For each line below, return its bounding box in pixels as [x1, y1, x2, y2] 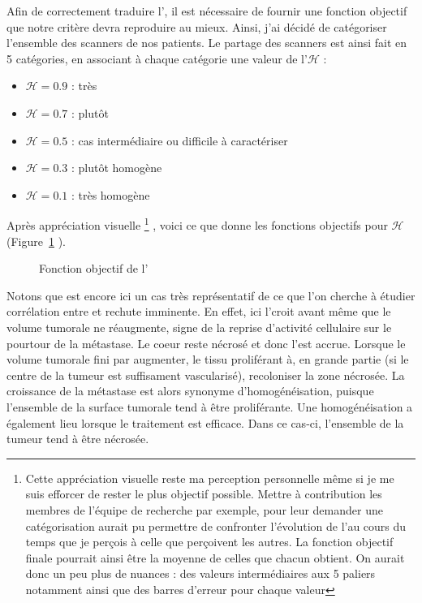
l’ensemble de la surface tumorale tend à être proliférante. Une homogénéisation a [6, 398, 413, 415]
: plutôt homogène [71, 159, 162, 176]
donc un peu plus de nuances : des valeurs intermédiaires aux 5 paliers [25, 565, 376, 582]
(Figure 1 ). [6, 232, 66, 249]
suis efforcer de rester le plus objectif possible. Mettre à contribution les [25, 485, 382, 502]
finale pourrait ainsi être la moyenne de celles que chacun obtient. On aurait [25, 549, 405, 566]
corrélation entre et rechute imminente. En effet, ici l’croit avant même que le [6, 303, 391, 320]
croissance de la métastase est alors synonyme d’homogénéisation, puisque [6, 382, 374, 399]
